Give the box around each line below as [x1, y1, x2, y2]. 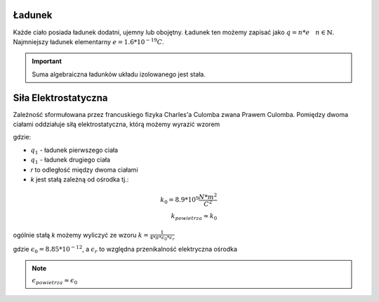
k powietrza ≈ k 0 [171, 212, 218, 222]
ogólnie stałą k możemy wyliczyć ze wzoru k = [13, 231, 149, 239]
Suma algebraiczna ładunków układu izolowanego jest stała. [32, 70, 206, 78]
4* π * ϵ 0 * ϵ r [149, 235, 175, 242]
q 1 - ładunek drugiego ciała [30, 156, 111, 165]
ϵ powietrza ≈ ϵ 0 [32, 277, 78, 287]
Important [32, 57, 62, 66]
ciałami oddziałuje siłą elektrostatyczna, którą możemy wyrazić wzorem [13, 120, 220, 128]
